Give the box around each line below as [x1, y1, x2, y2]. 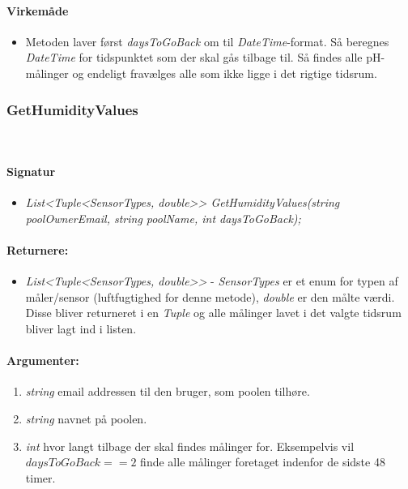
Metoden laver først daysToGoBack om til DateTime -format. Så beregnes [25, 32, 389, 49]
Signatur [6, 162, 56, 179]
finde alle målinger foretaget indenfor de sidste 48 [140, 453, 385, 470]
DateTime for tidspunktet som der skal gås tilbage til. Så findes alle [25, 49, 363, 66]
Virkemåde [6, 2, 69, 19]
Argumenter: [6, 352, 79, 369]
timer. [25, 469, 56, 486]
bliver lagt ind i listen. [25, 320, 137, 337]
